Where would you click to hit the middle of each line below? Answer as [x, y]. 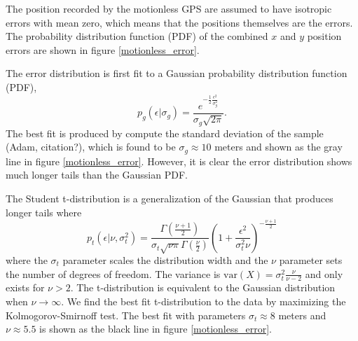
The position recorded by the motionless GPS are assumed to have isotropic [169, 8]
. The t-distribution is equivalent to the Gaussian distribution [203, 287]
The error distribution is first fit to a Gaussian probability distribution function [177, 73]
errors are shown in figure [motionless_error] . [103, 49]
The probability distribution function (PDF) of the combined [137, 36]
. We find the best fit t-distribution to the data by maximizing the [204, 301]
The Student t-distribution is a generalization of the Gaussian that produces [170, 199]
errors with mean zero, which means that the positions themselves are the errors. [179, 22]
